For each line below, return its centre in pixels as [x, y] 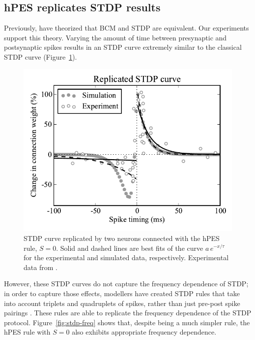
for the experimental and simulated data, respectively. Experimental [126, 257]
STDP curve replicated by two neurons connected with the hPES [122, 238]
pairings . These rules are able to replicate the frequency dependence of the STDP [128, 313]
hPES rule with [27, 332]
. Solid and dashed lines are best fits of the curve [130, 248]
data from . [41, 267]
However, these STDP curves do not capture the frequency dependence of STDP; [126, 284]
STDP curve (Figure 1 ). [41, 56]
